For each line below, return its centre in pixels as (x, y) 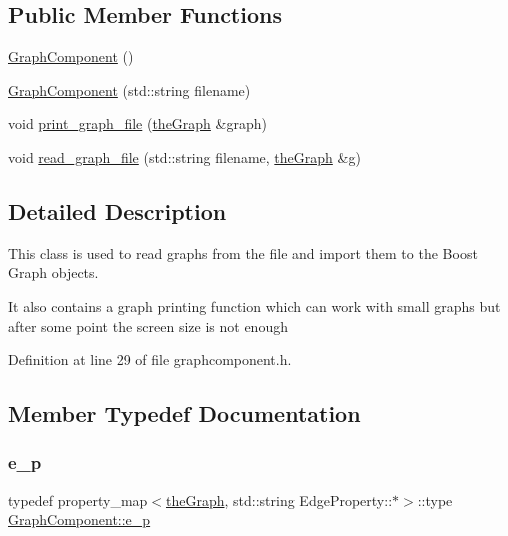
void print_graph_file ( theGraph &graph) (137, 123)
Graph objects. (53, 272)
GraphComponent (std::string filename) (129, 89)
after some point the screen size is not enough (148, 325)
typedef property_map (78, 499)
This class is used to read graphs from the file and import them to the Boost (243, 252)
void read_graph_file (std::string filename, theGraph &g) (184, 156)
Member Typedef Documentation (184, 413)
